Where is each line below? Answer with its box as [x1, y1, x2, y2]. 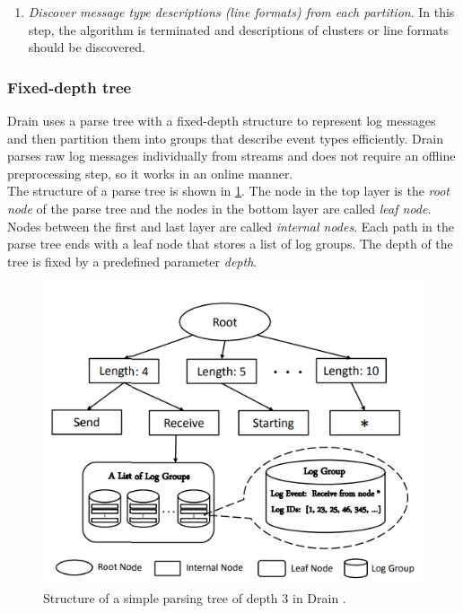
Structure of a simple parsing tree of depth [43, 588, 278, 607]
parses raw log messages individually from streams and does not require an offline [7, 146, 456, 165]
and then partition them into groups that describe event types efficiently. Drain [7, 128, 443, 147]
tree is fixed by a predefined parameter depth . [7, 251, 258, 270]
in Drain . [292, 588, 346, 607]
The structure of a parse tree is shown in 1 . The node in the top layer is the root [7, 181, 450, 200]
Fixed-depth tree [7, 75, 132, 98]
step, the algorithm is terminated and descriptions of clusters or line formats [28, 20, 450, 39]
